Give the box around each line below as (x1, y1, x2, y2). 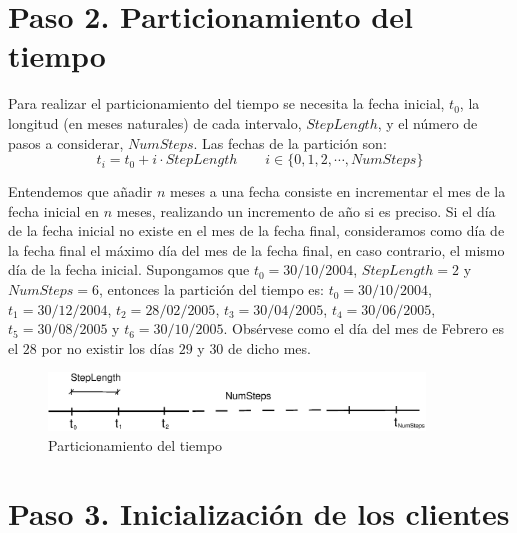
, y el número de (377, 112, 478, 133)
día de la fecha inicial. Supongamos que (8, 259, 250, 280)
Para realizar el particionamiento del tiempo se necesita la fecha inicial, (8, 93, 445, 114)
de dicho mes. (228, 337, 311, 358)
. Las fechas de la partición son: (193, 132, 387, 153)
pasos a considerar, (8, 132, 124, 153)
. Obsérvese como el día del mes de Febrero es (223, 318, 505, 339)
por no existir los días (41, 337, 174, 358)
